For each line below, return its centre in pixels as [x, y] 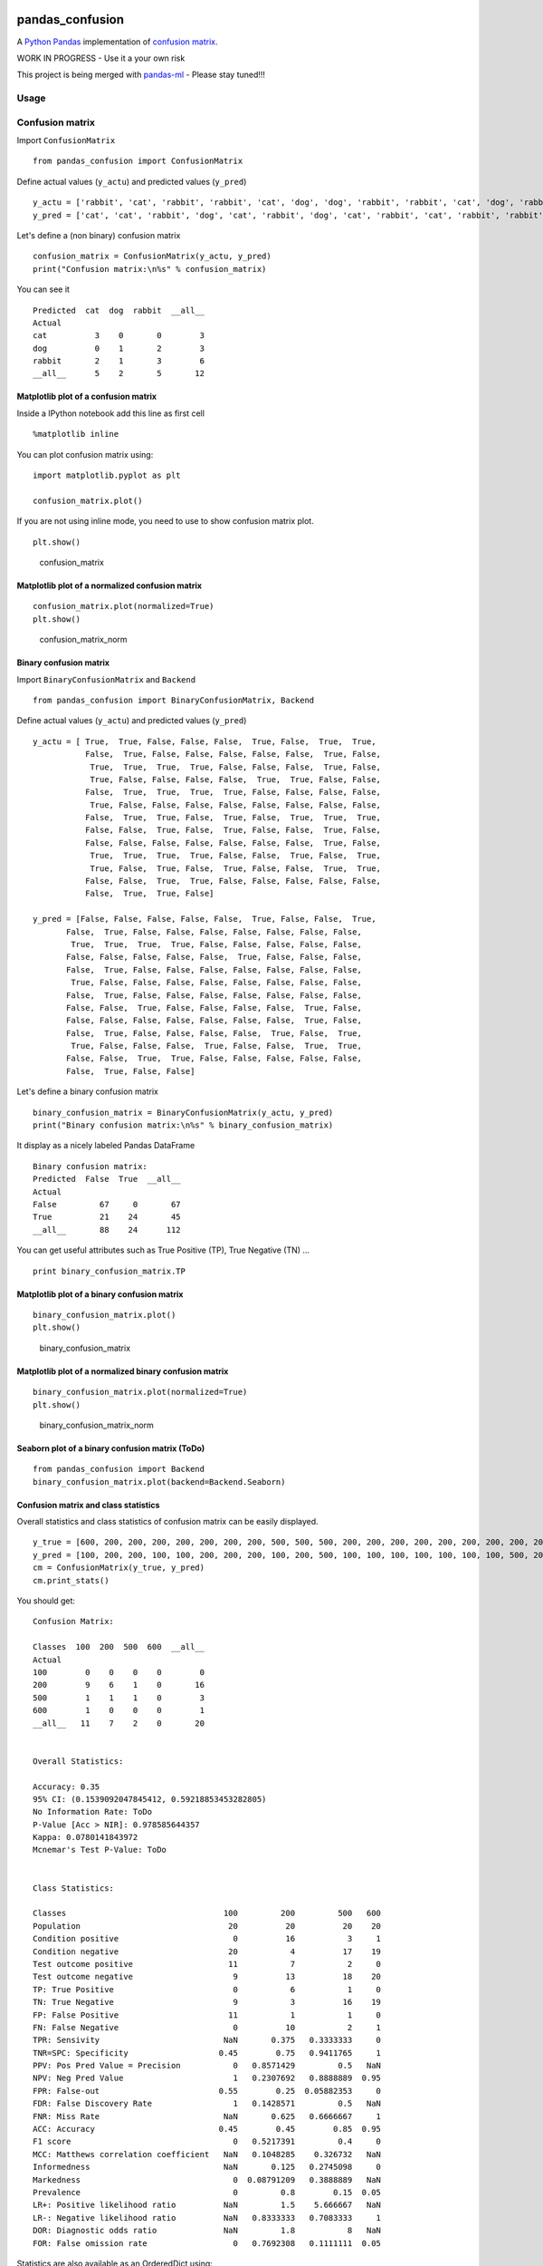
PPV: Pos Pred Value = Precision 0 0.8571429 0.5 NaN [207, 2066]
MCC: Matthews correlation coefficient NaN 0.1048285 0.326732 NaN [207, 2154]
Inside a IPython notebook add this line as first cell [111, 413]
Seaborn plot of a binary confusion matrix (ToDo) [111, 1448]
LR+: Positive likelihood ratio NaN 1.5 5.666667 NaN [207, 2205]
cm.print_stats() [71, 1580]
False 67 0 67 [107, 1204]
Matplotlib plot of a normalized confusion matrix [110, 586]
